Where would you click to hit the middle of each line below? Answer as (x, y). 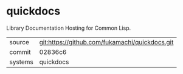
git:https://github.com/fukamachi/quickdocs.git (106, 42)
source (19, 42)
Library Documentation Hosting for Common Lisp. (69, 28)
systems (21, 62)
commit (20, 52)
